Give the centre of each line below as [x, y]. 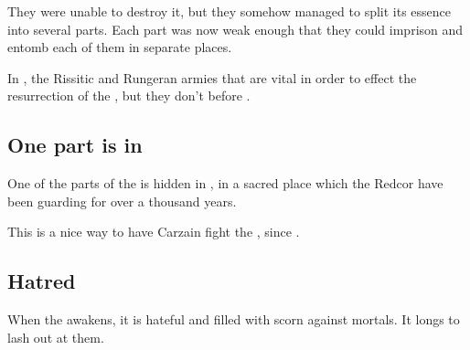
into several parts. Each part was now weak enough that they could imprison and [235, 29]
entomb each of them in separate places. [120, 47]
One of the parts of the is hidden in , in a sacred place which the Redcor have [225, 183]
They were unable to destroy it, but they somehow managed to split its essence [230, 11]
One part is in [75, 145]
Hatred [42, 281]
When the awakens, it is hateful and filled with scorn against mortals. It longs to [234, 319]
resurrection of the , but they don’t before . [129, 95]
